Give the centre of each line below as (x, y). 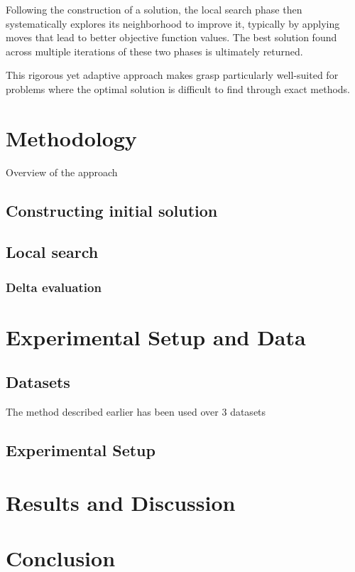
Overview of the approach (62, 172)
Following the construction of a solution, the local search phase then (154, 9)
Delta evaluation (54, 287)
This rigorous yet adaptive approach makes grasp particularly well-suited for (172, 75)
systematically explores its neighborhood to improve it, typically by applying (173, 23)
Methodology (71, 137)
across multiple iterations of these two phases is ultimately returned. (154, 51)
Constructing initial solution (112, 210)
